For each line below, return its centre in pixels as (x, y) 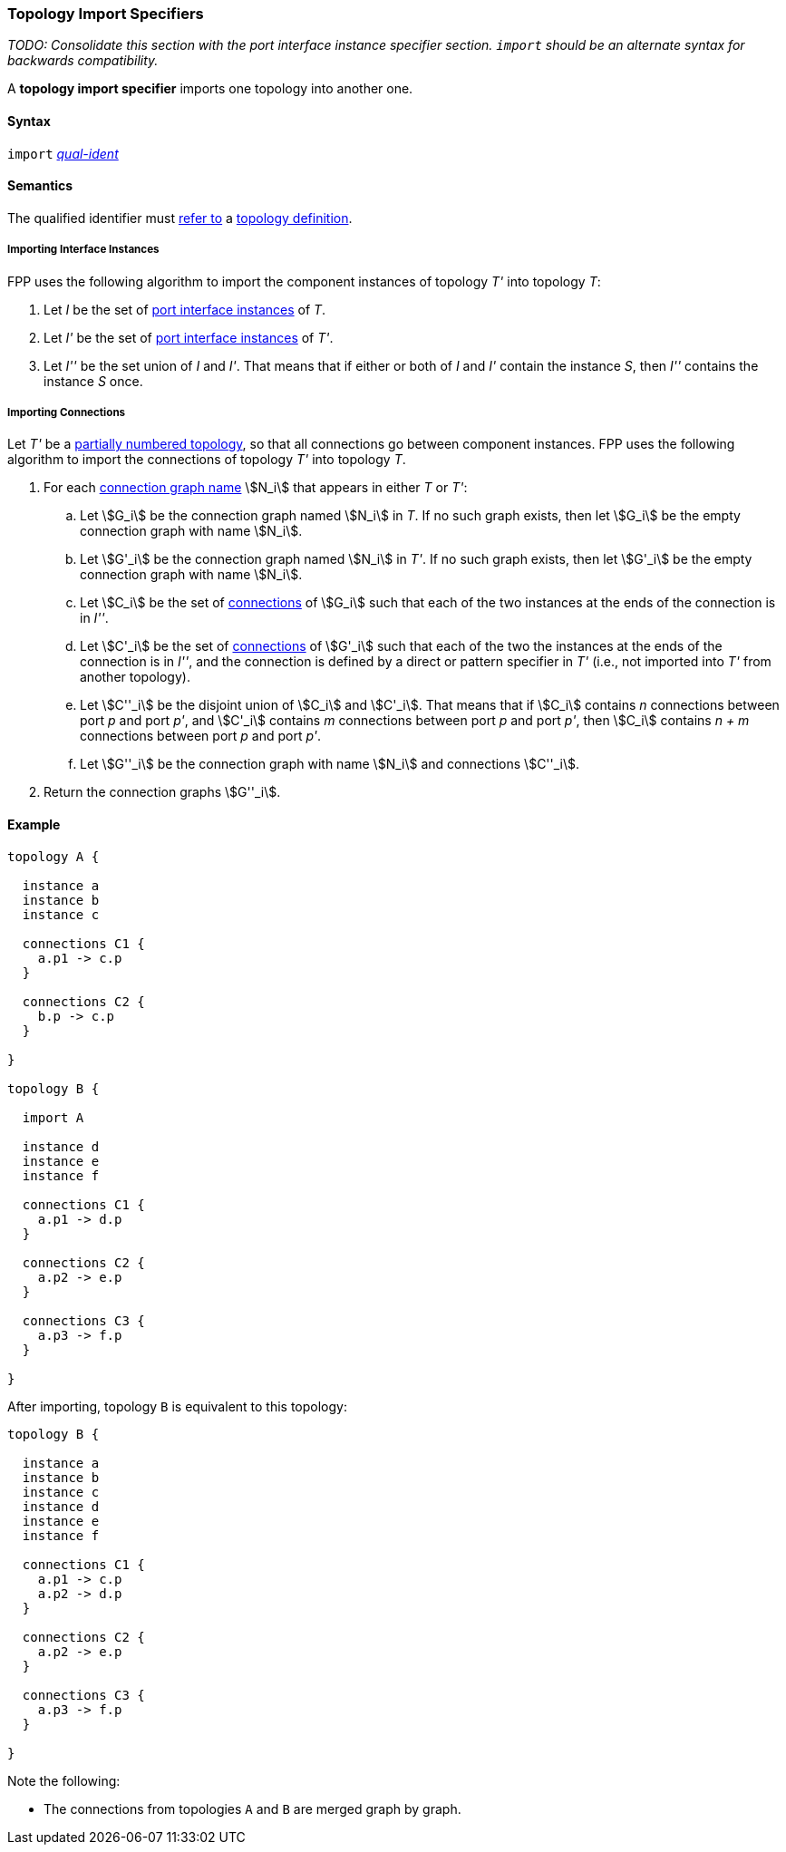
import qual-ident (63, 153)
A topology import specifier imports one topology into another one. (210, 89)
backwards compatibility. (83, 61)
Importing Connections (67, 412)
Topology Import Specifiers (106, 14)
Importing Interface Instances (83, 250)
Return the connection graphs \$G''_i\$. (162, 792)
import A (53, 1117)
